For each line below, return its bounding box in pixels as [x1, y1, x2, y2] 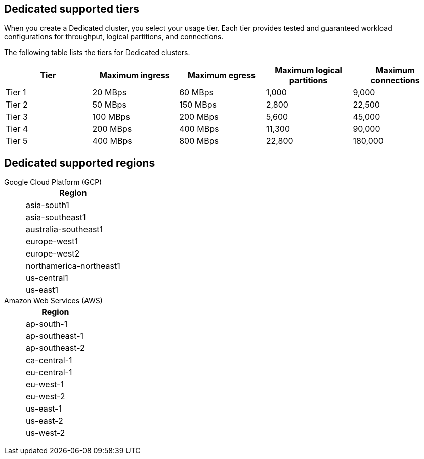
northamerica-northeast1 [26, 261, 120, 271]
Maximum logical [275, 65, 342, 76]
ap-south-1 [26, 319, 68, 329]
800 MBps [179, 136, 219, 146]
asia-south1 [26, 200, 69, 211]
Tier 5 [6, 136, 28, 146]
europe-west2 [26, 248, 80, 259]
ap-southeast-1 [26, 331, 84, 341]
